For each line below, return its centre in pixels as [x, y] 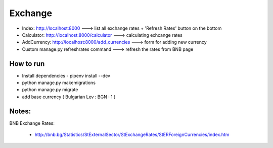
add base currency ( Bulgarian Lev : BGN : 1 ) [69, 97]
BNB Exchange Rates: [32, 123]
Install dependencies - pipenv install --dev [66, 76]
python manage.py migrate [50, 90]
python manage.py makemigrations [59, 83]
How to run [27, 64]
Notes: [20, 111]
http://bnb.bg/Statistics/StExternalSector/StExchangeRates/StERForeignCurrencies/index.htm [132, 135]
